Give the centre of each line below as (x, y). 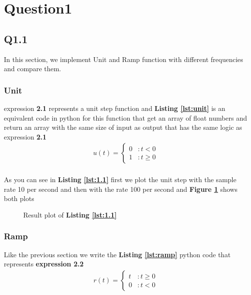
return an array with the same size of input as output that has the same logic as (123, 127)
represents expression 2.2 (44, 264)
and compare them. (33, 69)
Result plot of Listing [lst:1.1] (70, 214)
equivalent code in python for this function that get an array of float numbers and (125, 117)
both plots (19, 198)
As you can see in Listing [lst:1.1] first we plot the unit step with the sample (120, 179)
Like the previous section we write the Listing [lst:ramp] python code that (117, 254)
